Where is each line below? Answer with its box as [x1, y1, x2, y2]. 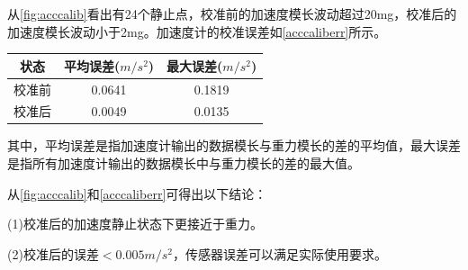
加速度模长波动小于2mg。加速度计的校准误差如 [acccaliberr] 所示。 [7, 22, 387, 40]
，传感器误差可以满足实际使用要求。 [173, 244, 388, 263]
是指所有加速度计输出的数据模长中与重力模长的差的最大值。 [7, 154, 360, 173]
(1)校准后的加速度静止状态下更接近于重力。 [7, 214, 263, 233]
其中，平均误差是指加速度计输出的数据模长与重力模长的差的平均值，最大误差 [7, 136, 461, 155]
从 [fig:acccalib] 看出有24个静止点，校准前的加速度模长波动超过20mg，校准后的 [7, 4, 457, 22]
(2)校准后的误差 [7, 244, 99, 263]
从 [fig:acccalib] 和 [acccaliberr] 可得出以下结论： [7, 184, 267, 202]
